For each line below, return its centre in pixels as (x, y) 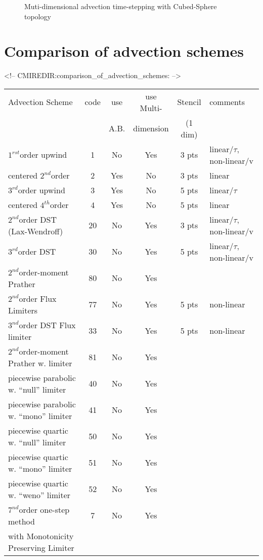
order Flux (38, 298)
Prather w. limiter (40, 363)
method (21, 521)
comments (227, 102)
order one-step (44, 509)
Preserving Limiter (41, 547)
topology (38, 16)
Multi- (151, 108)
